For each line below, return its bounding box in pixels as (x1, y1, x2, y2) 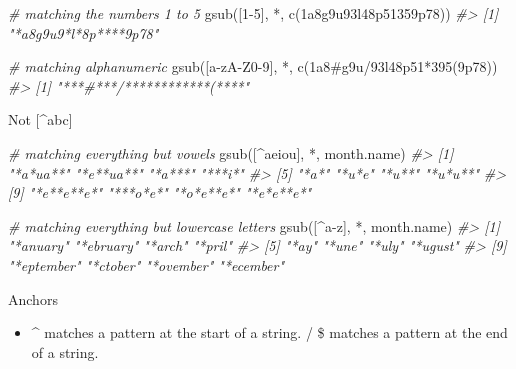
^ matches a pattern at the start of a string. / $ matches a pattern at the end (31, 322, 508, 343)
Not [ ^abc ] (8, 109, 73, 130)
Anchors (8, 288, 58, 309)
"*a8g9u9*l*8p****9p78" (8, 22, 159, 43)
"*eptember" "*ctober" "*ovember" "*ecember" (8, 254, 285, 275)
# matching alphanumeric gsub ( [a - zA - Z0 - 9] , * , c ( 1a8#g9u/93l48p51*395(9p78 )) (8, 56, 498, 77)
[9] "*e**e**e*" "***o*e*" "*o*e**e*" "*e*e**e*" (8, 182, 312, 203)
